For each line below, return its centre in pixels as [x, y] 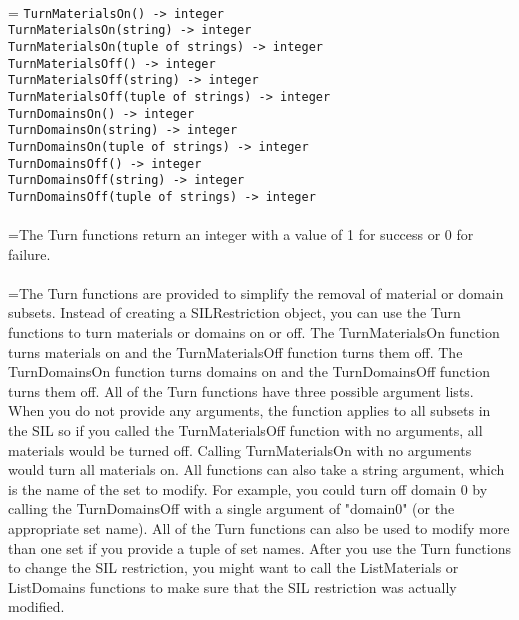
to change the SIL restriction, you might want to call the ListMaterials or [233, 567]
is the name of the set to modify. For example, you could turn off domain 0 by [248, 488]
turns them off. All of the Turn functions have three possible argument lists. [241, 390]
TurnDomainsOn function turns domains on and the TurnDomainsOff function [249, 371]
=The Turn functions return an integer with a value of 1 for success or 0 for [241, 234]
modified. [36, 606]
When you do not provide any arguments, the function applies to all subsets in [249, 410]
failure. [29, 253]
